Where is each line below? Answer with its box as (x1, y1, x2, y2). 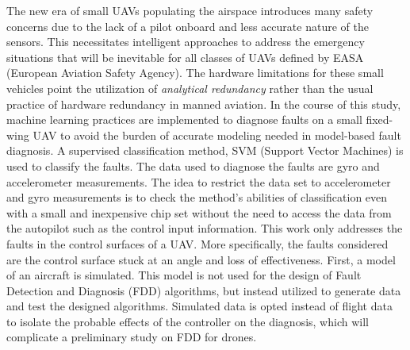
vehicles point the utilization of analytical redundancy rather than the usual (6, 79, 374, 96)
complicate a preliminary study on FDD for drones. (6, 329, 257, 345)
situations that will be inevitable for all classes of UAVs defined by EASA (6, 48, 364, 65)
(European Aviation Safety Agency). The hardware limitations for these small (6, 64, 384, 81)
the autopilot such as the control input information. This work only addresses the (6, 220, 403, 237)
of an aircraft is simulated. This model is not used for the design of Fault (6, 267, 362, 283)
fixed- (366, 111, 393, 128)
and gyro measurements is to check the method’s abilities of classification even (6, 189, 388, 206)
